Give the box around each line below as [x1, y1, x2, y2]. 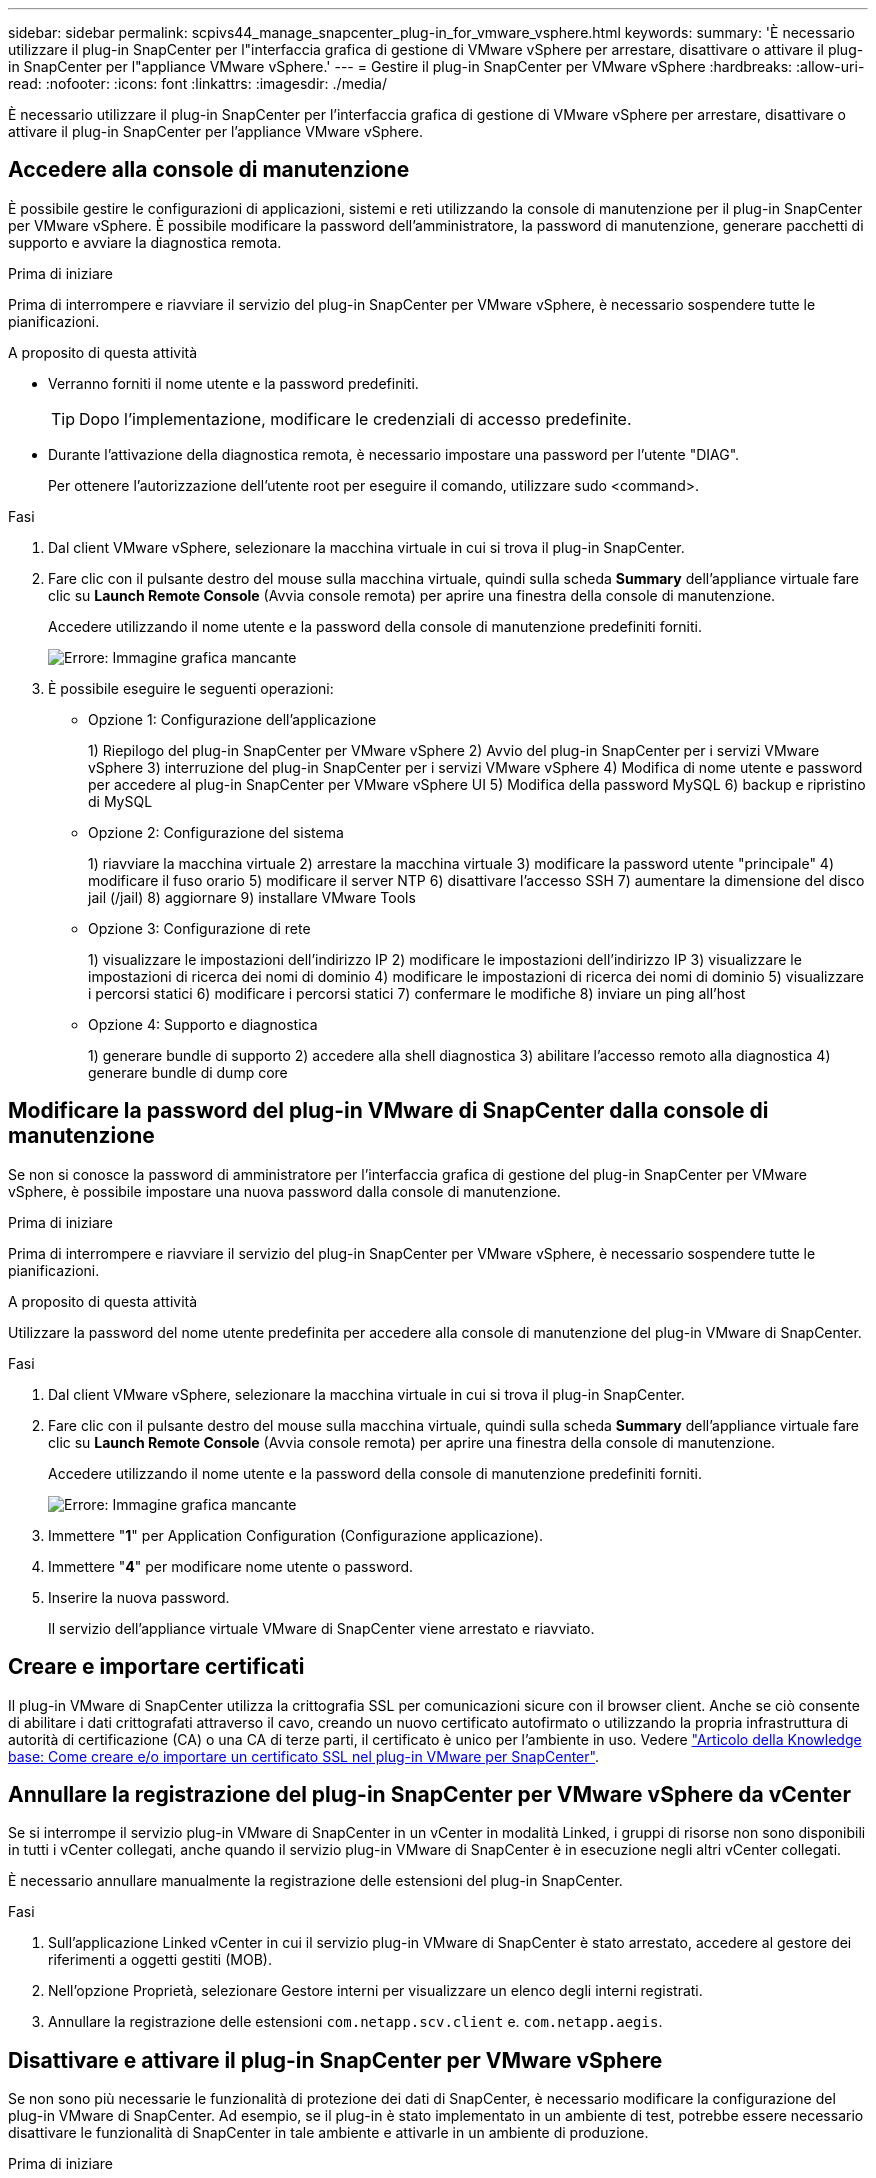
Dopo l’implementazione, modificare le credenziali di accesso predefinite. [79, 408, 632, 429]
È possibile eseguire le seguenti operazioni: [48, 679, 334, 697]
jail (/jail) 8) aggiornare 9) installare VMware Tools [88, 888, 416, 906]
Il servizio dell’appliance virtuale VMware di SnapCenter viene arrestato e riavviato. [48, 1619, 595, 1637]
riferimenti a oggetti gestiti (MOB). [48, 1951, 272, 1969]
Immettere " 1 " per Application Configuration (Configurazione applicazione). [48, 1526, 544, 1544]
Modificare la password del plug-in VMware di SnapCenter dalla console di [8, 1098, 769, 1124]
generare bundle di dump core [88, 1063, 288, 1081]
